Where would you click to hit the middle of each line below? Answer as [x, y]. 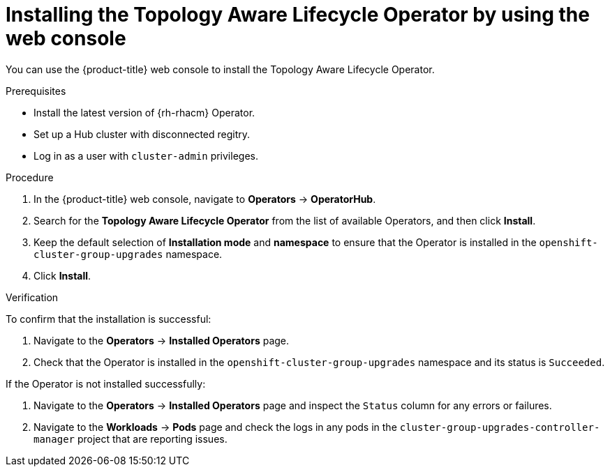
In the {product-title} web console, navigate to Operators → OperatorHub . [205, 199]
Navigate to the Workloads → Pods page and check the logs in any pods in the [215, 427]
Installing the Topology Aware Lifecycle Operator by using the [298, 15]
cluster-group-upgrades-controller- [500, 427]
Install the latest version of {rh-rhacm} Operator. [144, 112]
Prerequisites [36, 91]
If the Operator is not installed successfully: [106, 383]
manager [54, 439]
